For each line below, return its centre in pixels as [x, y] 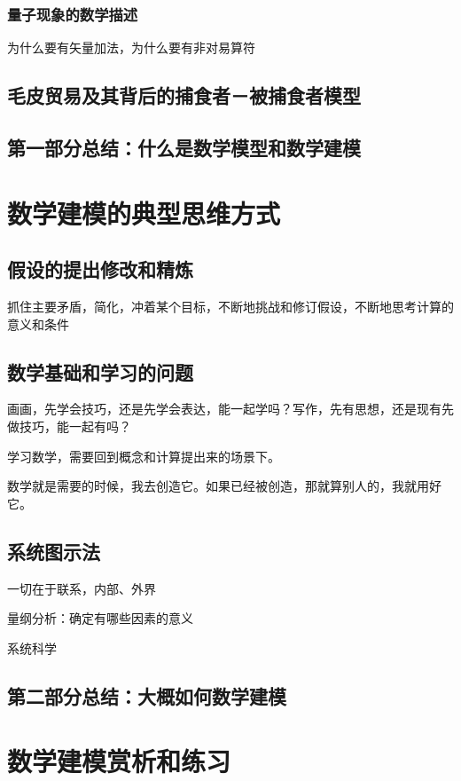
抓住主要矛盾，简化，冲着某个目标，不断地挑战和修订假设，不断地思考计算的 [230, 306]
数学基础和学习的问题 [100, 371]
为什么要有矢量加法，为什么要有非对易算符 [131, 47]
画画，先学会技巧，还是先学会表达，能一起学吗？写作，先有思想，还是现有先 [230, 409]
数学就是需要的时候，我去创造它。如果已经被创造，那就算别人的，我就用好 [224, 486]
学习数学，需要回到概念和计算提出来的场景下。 [144, 456]
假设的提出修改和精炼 [100, 269]
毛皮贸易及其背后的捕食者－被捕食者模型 [184, 95]
